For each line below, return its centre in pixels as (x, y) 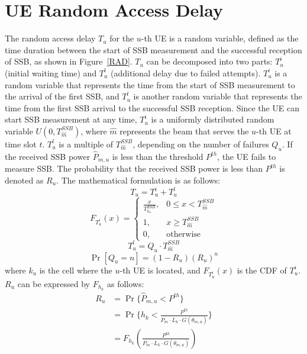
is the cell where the (76, 270)
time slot (21, 144)
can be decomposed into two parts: (209, 61)
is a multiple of (86, 144)
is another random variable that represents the (218, 96)
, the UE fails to (247, 156)
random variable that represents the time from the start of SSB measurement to (150, 84)
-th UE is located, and (160, 270)
